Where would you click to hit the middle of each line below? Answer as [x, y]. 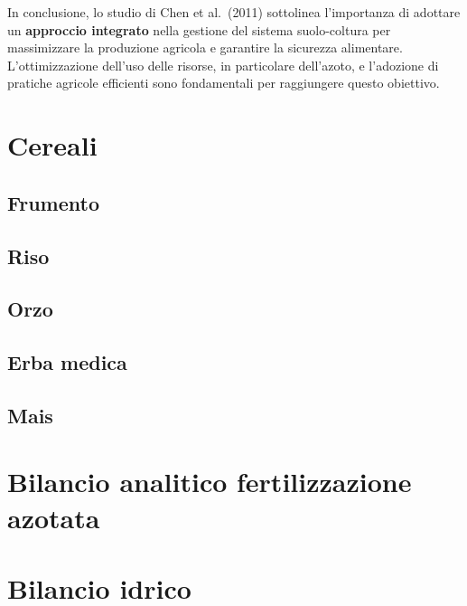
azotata [54, 517]
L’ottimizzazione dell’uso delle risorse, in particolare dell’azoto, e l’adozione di [223, 65]
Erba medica [67, 362]
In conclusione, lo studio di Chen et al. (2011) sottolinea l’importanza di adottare [234, 12]
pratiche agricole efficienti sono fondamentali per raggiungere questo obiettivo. [224, 83]
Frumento [53, 202]
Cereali [52, 145]
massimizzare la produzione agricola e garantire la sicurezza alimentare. [205, 47]
